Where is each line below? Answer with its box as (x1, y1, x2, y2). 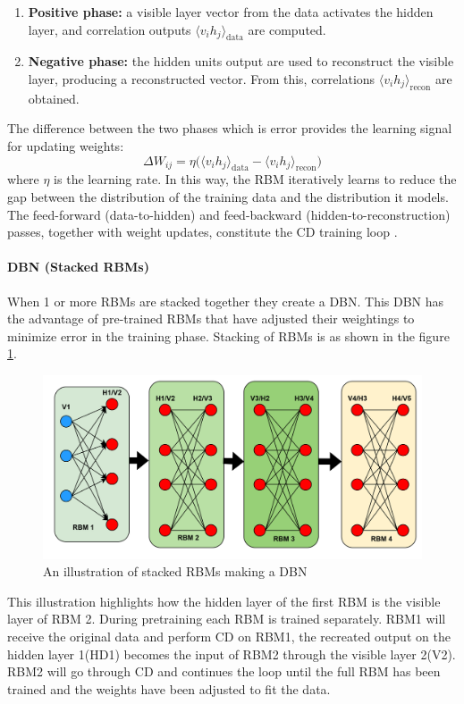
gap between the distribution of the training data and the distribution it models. (7, 187, 449, 205)
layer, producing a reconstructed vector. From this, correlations (28, 69, 375, 88)
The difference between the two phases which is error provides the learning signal (7, 119, 452, 138)
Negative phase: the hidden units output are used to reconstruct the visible (28, 52, 454, 71)
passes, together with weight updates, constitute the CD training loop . (7, 222, 398, 241)
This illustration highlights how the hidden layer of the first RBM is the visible (7, 591, 441, 610)
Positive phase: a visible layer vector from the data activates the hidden (28, 3, 434, 21)
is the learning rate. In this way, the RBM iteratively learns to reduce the (54, 170, 457, 189)
